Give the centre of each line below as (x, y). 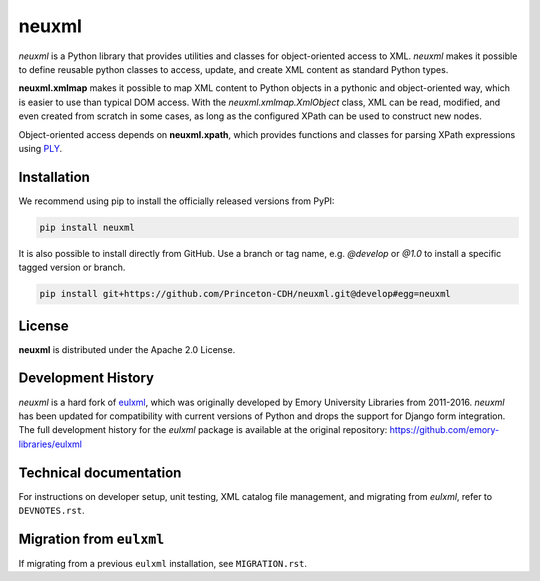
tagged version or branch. (72, 267)
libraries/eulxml (50, 444)
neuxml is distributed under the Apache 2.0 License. (127, 349)
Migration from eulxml (91, 538)
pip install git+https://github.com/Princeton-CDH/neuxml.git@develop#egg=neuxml (245, 294)
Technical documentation (100, 472)
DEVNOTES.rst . (51, 511)
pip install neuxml (87, 227)
